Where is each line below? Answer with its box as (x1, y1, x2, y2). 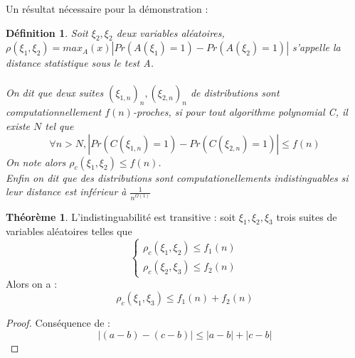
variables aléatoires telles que (6, 224, 132, 239)
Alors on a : (6, 276, 58, 291)
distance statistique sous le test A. (6, 55, 154, 70)
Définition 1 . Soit (6, 25, 88, 40)
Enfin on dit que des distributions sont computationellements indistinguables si (6, 170, 349, 185)
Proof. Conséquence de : (6, 315, 111, 330)
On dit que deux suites (6, 85, 104, 99)
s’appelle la (292, 40, 341, 55)
